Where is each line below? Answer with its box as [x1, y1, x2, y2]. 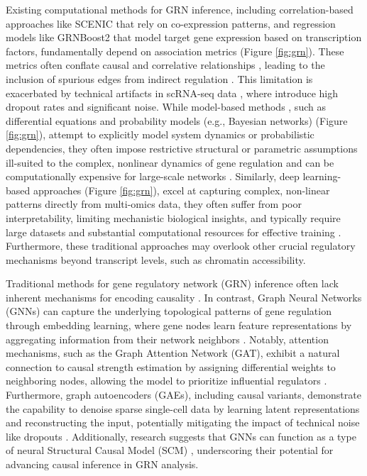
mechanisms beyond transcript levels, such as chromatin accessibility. [6, 252, 306, 267]
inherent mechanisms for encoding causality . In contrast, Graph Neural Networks [6, 289, 362, 304]
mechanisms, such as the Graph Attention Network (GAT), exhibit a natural [6, 345, 340, 360]
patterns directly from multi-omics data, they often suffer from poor [6, 197, 302, 211]
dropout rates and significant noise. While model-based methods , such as [6, 99, 326, 114]
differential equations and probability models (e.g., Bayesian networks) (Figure [6, 113, 348, 128]
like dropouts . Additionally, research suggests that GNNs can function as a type [6, 428, 356, 443]
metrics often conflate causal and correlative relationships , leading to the [6, 57, 325, 72]
